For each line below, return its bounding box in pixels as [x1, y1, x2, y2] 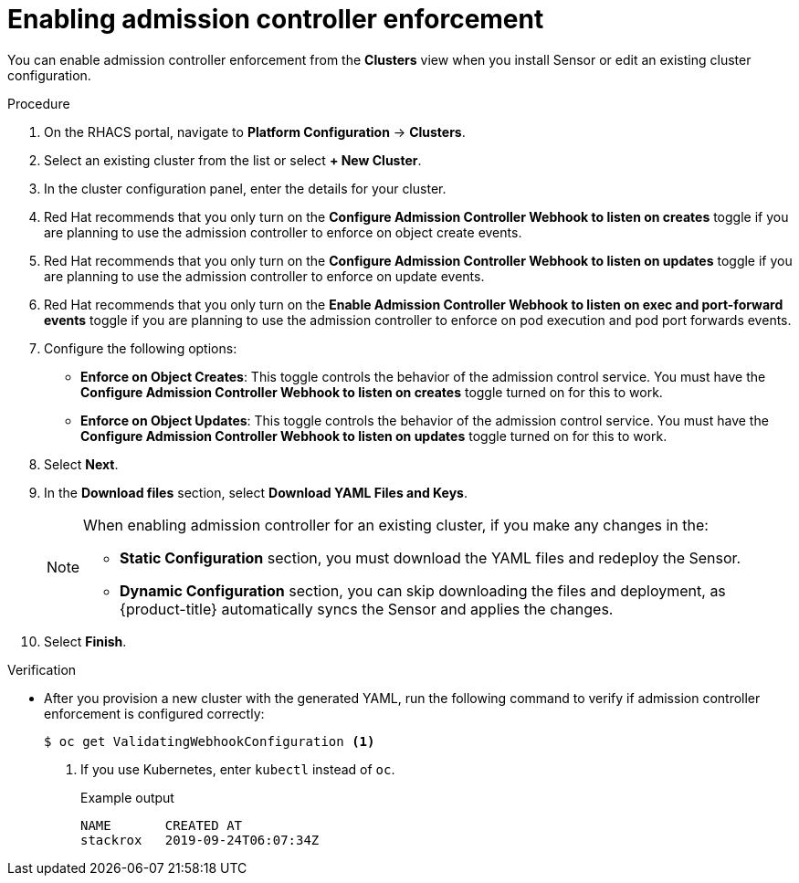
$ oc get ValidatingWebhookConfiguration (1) [44, 733, 375, 749]
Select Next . [44, 456, 119, 472]
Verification [7, 661, 77, 678]
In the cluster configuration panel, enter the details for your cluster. [44, 180, 447, 196]
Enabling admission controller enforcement [7, 4, 544, 35]
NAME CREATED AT [80, 817, 243, 833]
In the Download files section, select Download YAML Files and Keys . [44, 484, 468, 500]
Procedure [7, 95, 70, 111]
